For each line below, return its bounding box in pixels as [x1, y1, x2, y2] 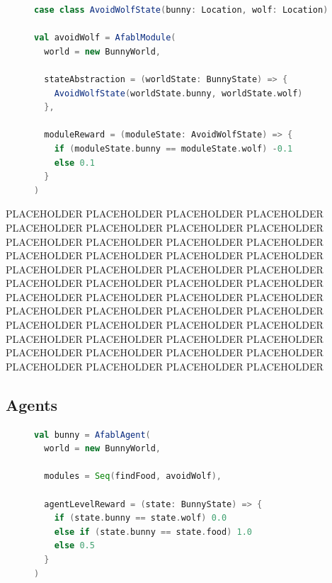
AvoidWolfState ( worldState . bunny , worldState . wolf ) [54, 88, 303, 98]
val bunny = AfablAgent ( [34, 429, 151, 440]
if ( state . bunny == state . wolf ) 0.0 [54, 513, 227, 523]
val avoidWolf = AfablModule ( [34, 33, 176, 43]
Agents [6, 393, 58, 415]
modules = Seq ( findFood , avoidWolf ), [44, 471, 222, 482]
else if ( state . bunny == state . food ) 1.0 [54, 526, 252, 537]
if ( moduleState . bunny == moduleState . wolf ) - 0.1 [54, 143, 293, 154]
